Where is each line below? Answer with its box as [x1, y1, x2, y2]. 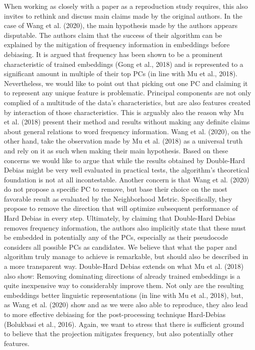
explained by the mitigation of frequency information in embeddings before [4, 39, 230, 50]
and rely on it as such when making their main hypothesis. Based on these [4, 145, 228, 155]
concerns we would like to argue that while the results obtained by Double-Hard [4, 155, 245, 165]
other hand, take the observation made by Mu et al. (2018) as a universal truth [4, 136, 243, 146]
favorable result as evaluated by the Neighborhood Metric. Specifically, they [4, 193, 232, 204]
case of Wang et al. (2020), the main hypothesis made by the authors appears [4, 20, 238, 30]
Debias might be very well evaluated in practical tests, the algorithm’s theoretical [4, 165, 250, 175]
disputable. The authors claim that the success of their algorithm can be [4, 29, 222, 40]
